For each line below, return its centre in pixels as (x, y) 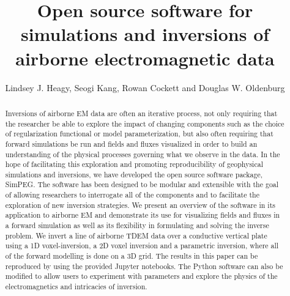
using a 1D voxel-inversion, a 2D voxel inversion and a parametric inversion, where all (142, 246)
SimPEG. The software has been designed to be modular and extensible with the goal (142, 184)
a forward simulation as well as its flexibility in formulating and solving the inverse (137, 225)
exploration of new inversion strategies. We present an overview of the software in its (140, 205)
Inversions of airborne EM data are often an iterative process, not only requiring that (141, 113)
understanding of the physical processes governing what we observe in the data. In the (143, 154)
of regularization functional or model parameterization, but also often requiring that (139, 134)
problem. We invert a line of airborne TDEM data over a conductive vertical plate (136, 235)
